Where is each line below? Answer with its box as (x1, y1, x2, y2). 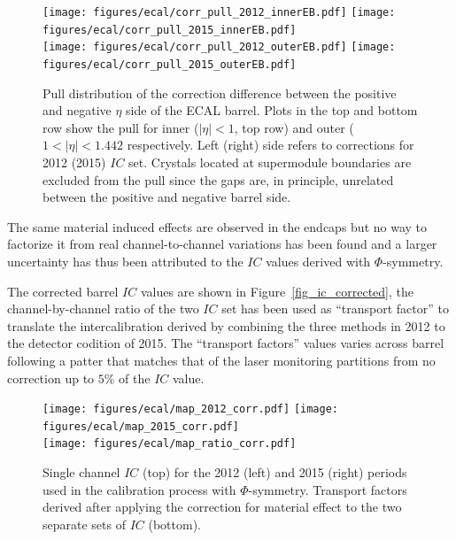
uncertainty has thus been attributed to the (7, 251, 243, 270)
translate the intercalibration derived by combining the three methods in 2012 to (7, 316, 445, 335)
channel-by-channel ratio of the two (7, 299, 199, 318)
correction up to (7, 368, 95, 387)
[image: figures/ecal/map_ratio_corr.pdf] (43, 437, 297, 451)
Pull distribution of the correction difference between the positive (43, 83, 397, 102)
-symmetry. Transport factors (248, 480, 407, 498)
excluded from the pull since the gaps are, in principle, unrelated (43, 170, 394, 189)
